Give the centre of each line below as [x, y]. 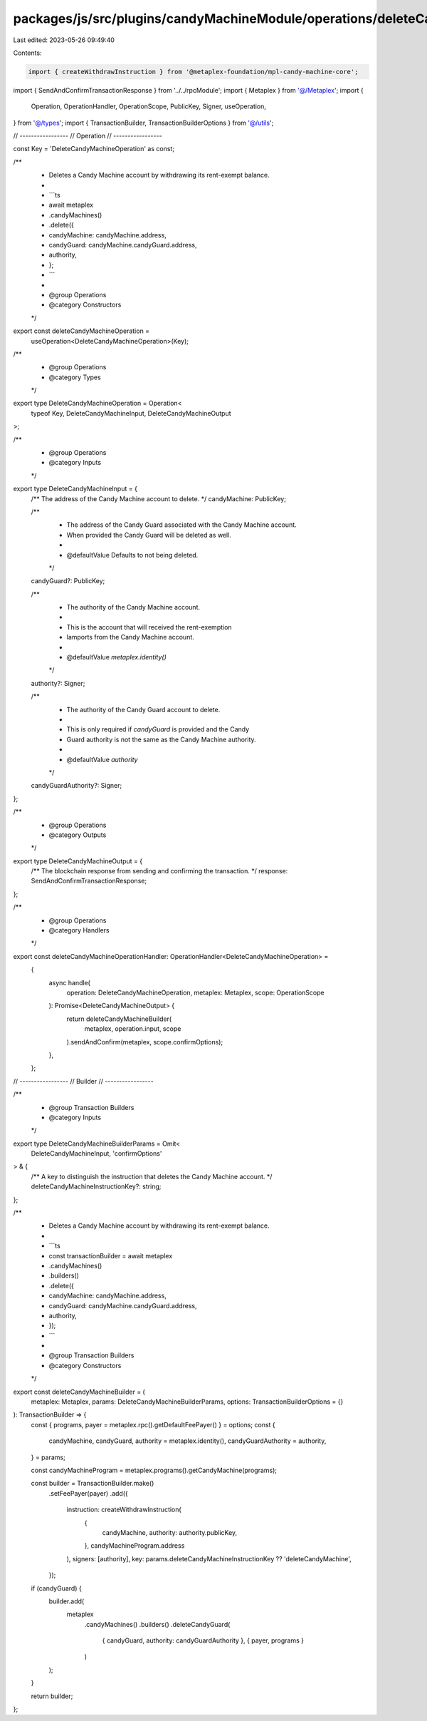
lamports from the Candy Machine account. [131, 637]
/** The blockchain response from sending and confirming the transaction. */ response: [159, 871]
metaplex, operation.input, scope [133, 1029]
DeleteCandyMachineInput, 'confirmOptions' [96, 1154]
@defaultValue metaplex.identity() [116, 657]
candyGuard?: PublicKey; [68, 581]
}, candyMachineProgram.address [135, 1546]
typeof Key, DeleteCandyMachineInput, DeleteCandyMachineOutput [131, 413]
